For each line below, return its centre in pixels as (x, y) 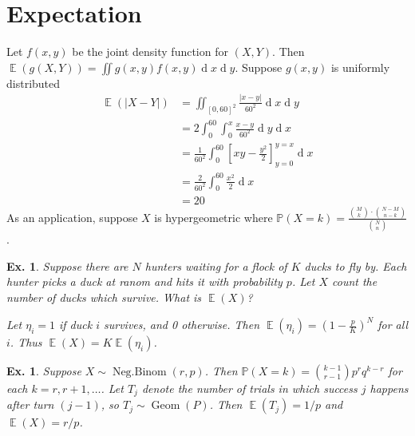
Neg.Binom (139, 373)
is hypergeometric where (213, 217)
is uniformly (360, 67)
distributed (34, 83)
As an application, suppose (72, 217)
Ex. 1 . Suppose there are (67, 266)
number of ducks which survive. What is (104, 297)
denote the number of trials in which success (249, 388)
